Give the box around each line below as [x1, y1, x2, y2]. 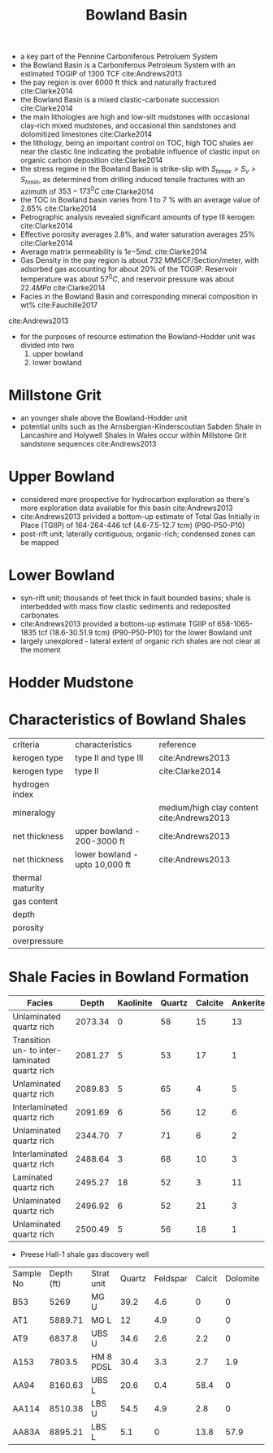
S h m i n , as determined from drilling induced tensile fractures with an [19, 174, 245, 186]
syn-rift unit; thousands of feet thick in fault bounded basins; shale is [19, 592, 251, 603]
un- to [12, 1044, 38, 1055]
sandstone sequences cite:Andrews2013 [19, 439, 157, 449]
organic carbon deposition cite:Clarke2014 [19, 155, 163, 165]
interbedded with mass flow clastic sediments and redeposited [19, 601, 231, 611]
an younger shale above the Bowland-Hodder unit [19, 413, 188, 423]
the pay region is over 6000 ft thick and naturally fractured [19, 77, 217, 87]
